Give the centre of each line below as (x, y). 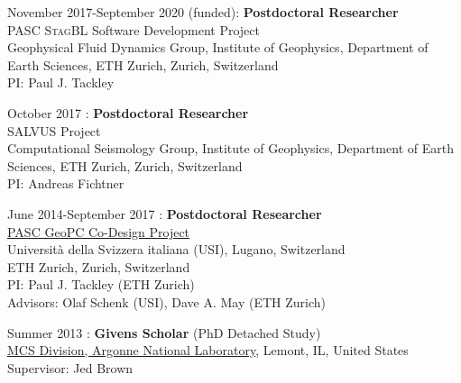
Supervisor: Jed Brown (70, 367)
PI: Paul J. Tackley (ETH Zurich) (101, 284)
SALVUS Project (54, 130)
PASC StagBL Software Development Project (134, 29)
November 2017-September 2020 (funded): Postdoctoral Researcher (203, 12)
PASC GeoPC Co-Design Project (99, 231)
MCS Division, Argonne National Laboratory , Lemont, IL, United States (208, 350)
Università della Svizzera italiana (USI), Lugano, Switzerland (176, 249)
